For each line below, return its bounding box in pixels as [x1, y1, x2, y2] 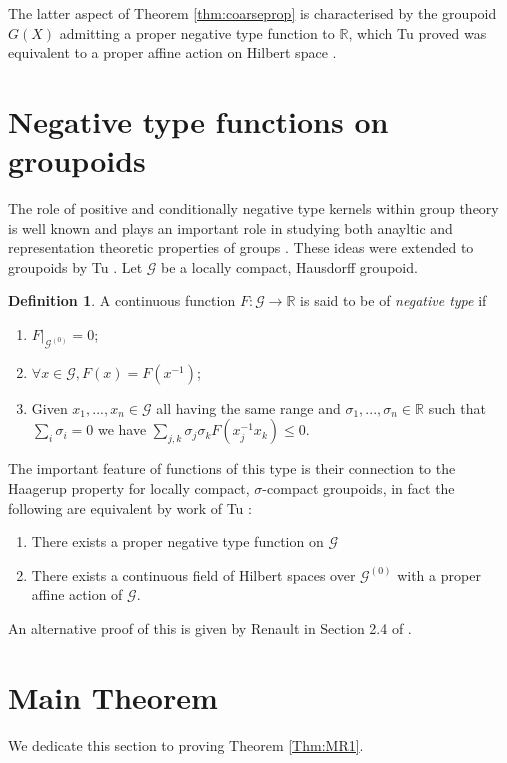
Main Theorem [8, 676, 218, 717]
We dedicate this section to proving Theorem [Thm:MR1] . [8, 734, 364, 755]
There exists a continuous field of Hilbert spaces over [31, 564, 356, 585]
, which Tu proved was [348, 22, 487, 43]
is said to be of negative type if [300, 290, 487, 311]
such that [428, 397, 486, 418]
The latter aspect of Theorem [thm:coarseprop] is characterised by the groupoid [8, 3, 497, 23]
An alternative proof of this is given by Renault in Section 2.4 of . [8, 618, 412, 639]
